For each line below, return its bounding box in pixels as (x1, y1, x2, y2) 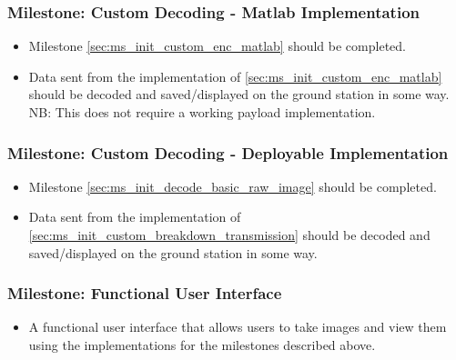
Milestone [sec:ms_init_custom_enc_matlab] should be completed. (28, 36, 406, 55)
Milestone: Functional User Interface (7, 282, 282, 305)
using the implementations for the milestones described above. (28, 335, 376, 354)
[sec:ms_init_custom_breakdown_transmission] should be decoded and (28, 225, 431, 244)
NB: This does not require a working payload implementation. (28, 103, 376, 121)
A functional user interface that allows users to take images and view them (28, 317, 447, 336)
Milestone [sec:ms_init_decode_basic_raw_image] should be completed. (28, 176, 437, 195)
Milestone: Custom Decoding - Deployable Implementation (7, 141, 449, 164)
